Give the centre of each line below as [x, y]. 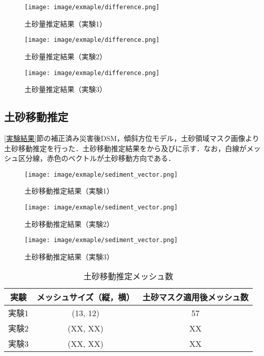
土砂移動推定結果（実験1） [69, 191]
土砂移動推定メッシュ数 [128, 276]
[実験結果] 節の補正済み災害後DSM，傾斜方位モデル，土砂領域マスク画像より [132, 138]
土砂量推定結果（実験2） [65, 56]
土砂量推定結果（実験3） [65, 89]
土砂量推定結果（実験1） [65, 23]
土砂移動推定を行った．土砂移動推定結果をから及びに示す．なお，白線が [125, 148]
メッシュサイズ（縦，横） [86, 297]
